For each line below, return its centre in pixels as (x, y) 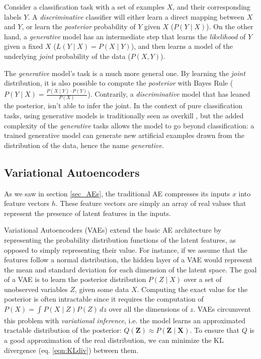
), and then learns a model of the (182, 46)
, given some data (102, 289)
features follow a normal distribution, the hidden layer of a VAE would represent (128, 260)
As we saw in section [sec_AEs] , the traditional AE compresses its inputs (117, 193)
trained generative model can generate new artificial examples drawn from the (124, 135)
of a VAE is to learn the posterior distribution (75, 279)
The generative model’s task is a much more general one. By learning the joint (125, 73)
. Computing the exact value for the (192, 289)
